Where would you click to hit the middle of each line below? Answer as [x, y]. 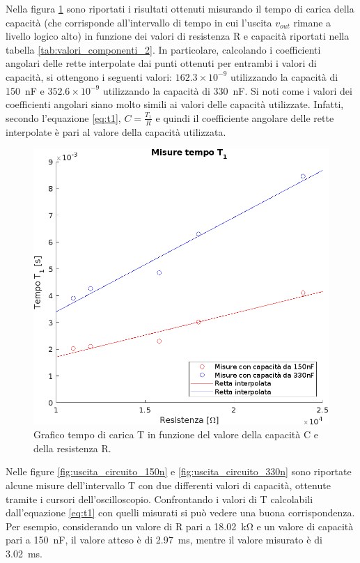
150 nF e [25, 90]
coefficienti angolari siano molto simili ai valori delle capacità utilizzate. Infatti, [175, 104]
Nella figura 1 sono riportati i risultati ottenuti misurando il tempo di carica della [180, 8]
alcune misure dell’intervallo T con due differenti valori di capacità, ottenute [168, 485]
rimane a [312, 22]
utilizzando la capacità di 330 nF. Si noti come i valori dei [227, 90]
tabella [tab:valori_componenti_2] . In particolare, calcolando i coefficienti [163, 49]
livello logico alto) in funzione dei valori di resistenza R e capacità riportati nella [178, 36]
